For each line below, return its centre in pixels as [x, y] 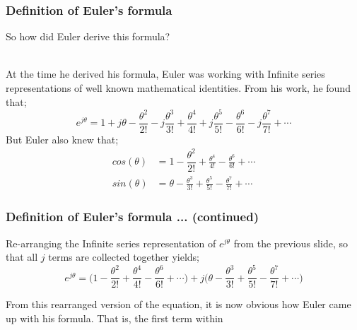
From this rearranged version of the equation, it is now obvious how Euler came [178, 304]
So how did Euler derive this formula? [88, 36]
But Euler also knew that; [62, 139]
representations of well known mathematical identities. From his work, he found [178, 88]
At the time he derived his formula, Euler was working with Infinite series [165, 74]
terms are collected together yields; [124, 257]
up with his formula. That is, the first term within [115, 318]
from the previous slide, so [291, 243]
